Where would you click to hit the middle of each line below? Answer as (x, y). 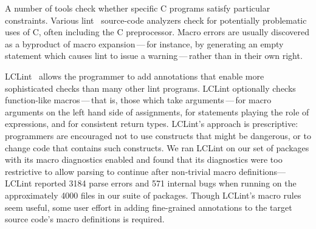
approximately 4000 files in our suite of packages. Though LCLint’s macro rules (153, 195)
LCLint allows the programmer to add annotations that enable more (135, 76)
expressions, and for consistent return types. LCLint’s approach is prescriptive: (152, 124)
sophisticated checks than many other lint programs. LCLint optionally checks (150, 88)
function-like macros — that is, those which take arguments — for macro (138, 100)
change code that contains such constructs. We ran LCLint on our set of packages (157, 147)
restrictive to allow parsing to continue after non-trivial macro (121, 171)
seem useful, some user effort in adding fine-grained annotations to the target (149, 207)
